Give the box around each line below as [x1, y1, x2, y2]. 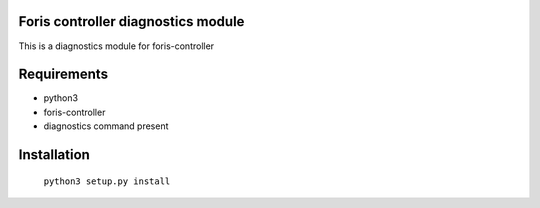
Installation [18, 146, 90, 164]
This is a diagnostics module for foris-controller [18, 40, 215, 52]
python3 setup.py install [43, 175, 171, 187]
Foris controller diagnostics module [18, 13, 245, 30]
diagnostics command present [43, 120, 169, 132]
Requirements [18, 66, 109, 83]
